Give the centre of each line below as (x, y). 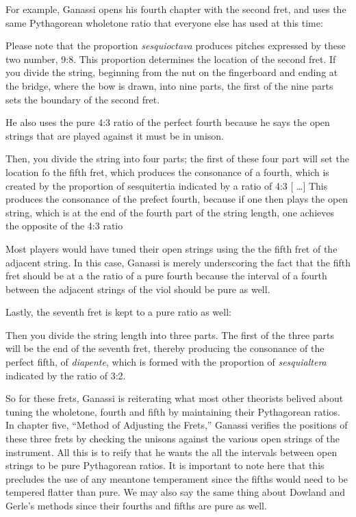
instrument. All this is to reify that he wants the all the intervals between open (171, 452)
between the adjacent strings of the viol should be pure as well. (138, 289)
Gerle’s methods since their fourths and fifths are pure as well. (136, 505)
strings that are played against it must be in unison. (115, 135)
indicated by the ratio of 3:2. (66, 375)
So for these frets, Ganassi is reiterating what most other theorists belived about (175, 398)
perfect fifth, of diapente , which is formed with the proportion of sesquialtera (166, 362)
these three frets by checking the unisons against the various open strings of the (173, 439)
